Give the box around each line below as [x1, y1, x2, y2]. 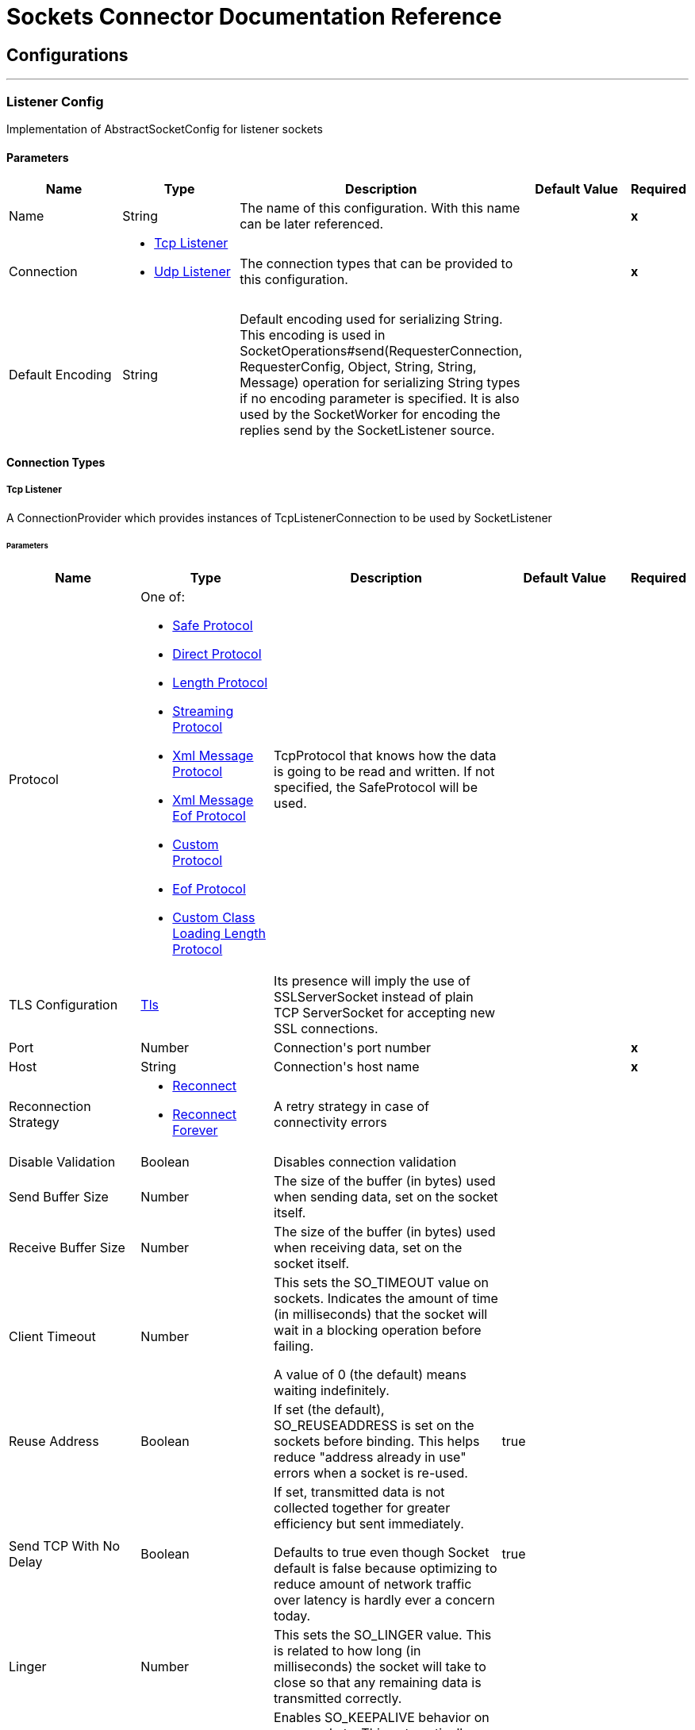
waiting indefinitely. [274, 1382, 390, 1399]
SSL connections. [274, 1021, 378, 1037]
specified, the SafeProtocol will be [274, 779, 478, 796]
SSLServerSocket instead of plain [274, 989, 474, 1005]
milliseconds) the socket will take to [274, 1659, 486, 1675]
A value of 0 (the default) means [274, 1367, 467, 1383]
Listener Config [6, 93, 104, 110]
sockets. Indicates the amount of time [274, 1290, 498, 1307]
